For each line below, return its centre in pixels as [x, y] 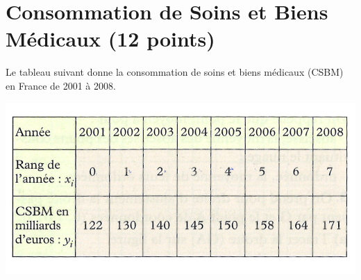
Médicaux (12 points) [110, 39]
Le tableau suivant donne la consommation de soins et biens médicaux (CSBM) [175, 72]
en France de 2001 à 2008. [61, 85]
